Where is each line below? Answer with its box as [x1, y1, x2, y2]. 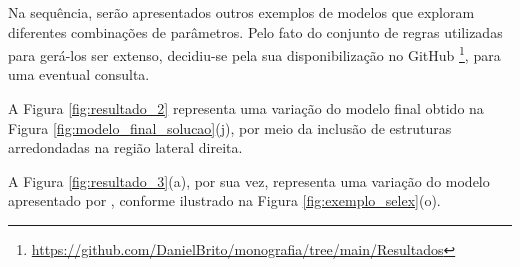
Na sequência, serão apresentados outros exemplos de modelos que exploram [8, 2, 475, 22]
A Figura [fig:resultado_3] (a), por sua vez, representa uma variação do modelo [8, 170, 490, 191]
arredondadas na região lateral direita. [8, 137, 243, 158]
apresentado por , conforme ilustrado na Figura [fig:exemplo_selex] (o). [8, 190, 441, 211]
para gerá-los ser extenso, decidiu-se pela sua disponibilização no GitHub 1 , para [8, 42, 501, 65]
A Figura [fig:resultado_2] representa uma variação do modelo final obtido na [8, 98, 484, 119]
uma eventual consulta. [8, 64, 150, 85]
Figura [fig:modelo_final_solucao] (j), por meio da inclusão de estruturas [8, 117, 452, 138]
